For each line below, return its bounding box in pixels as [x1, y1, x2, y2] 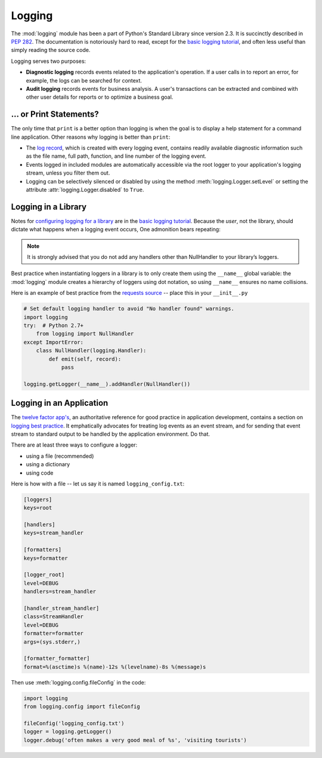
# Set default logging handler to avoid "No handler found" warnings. [23, 305, 235, 312]
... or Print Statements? [11, 109, 99, 120]
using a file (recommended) [26, 452, 94, 460]
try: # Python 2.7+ [23, 322, 83, 329]
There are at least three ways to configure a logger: [11, 441, 138, 448]
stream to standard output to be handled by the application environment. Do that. [11, 430, 210, 438]
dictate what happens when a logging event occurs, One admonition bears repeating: [11, 226, 221, 233]
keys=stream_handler [23, 530, 83, 536]
